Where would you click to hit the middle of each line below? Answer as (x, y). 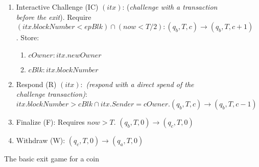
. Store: (28, 37)
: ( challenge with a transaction (170, 7)
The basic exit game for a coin (52, 158)
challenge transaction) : (52, 94)
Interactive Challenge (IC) (57, 7)
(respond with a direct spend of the (140, 84)
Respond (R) (36, 84)
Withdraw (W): (41, 140)
